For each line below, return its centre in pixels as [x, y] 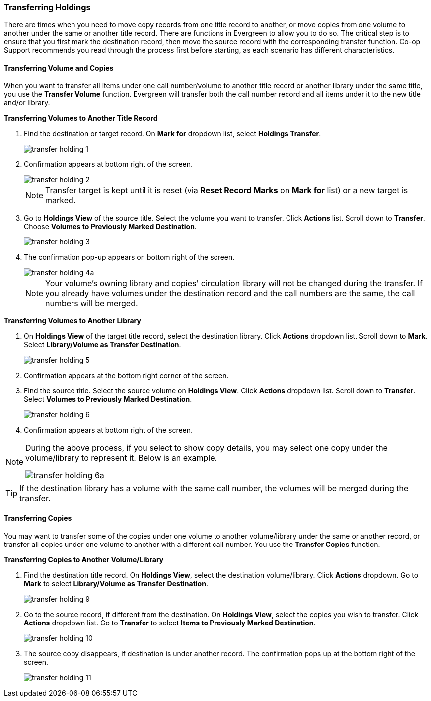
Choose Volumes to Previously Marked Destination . [110, 226]
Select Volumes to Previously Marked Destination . [108, 399]
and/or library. [27, 102]
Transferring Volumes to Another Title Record [81, 118]
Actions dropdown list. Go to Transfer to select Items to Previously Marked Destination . [170, 623]
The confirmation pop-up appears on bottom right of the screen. [129, 257]
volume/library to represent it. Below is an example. [121, 457]
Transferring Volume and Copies [59, 68]
